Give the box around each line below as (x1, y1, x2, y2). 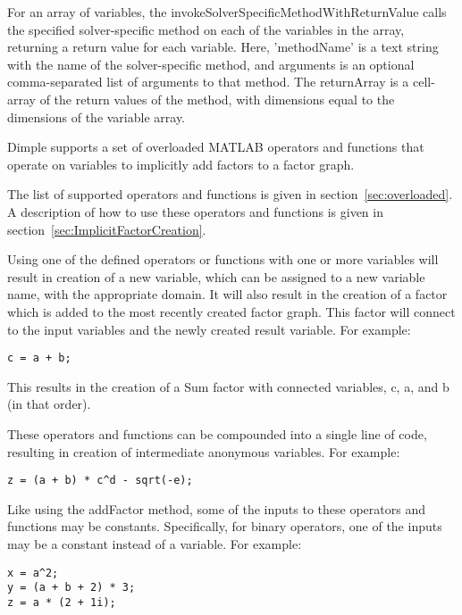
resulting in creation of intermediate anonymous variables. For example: (7, 442, 400, 461)
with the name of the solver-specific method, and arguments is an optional (7, 54, 415, 73)
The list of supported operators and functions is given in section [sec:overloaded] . (7, 185, 453, 204)
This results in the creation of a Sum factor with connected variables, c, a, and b (7, 377, 449, 395)
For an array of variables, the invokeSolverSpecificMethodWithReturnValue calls (7, 3, 447, 21)
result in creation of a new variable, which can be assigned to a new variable (7, 267, 425, 286)
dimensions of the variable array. (7, 107, 186, 126)
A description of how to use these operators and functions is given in (7, 202, 383, 220)
